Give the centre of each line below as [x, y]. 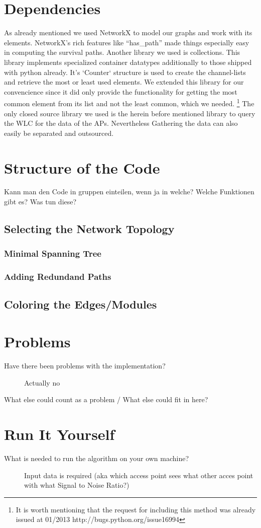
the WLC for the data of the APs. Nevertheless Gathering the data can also [121, 123]
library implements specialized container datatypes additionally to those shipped [128, 62]
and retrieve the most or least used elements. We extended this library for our [124, 82]
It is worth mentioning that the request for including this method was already [136, 509]
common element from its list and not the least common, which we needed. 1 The [129, 102]
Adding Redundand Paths [58, 277]
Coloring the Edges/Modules [81, 304]
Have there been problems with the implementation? [85, 365]
